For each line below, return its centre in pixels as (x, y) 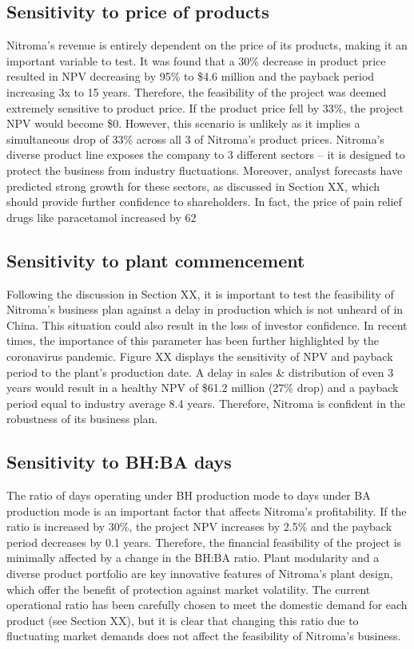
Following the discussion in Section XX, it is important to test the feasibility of (200, 293)
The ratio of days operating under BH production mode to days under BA (189, 495)
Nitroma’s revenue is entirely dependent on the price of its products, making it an (207, 45)
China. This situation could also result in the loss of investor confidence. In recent (207, 324)
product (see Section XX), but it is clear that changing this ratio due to (183, 620)
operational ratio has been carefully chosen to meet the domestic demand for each (207, 605)
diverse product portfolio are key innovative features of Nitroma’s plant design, (200, 574)
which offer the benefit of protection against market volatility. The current (189, 589)
